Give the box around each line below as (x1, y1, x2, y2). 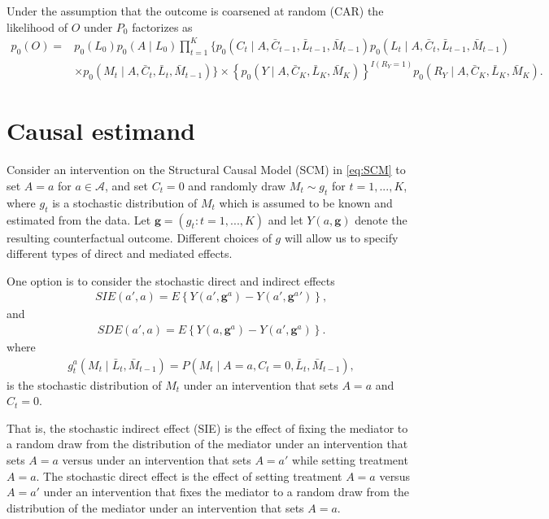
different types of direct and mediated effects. (7, 245, 233, 262)
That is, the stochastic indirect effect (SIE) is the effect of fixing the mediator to (7, 419, 408, 436)
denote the (355, 211, 407, 228)
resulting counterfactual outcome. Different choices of (7, 229, 272, 246)
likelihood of (7, 18, 68, 35)
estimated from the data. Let (7, 211, 151, 228)
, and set (105, 177, 148, 194)
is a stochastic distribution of (52, 194, 198, 211)
